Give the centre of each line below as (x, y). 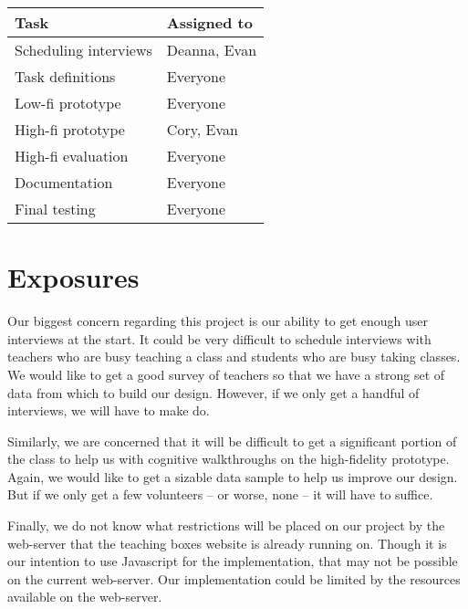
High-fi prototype (70, 129)
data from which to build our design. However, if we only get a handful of (213, 392)
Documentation (64, 182)
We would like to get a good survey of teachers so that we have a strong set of (226, 374)
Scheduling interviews (83, 50)
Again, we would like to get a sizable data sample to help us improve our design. (233, 476)
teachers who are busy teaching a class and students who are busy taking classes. (234, 357)
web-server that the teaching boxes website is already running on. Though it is (227, 543)
